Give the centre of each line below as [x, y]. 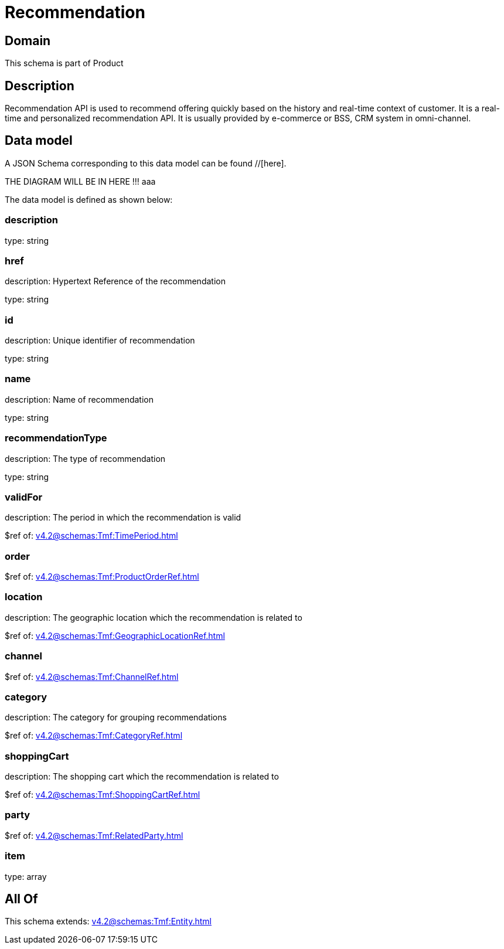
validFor [24, 497]
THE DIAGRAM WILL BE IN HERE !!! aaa [80, 181]
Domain [28, 40]
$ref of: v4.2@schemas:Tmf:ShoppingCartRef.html [103, 795]
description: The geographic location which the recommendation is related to [154, 617]
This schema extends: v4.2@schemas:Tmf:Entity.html [108, 921]
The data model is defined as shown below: [89, 199]
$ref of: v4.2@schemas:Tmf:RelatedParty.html [94, 835]
